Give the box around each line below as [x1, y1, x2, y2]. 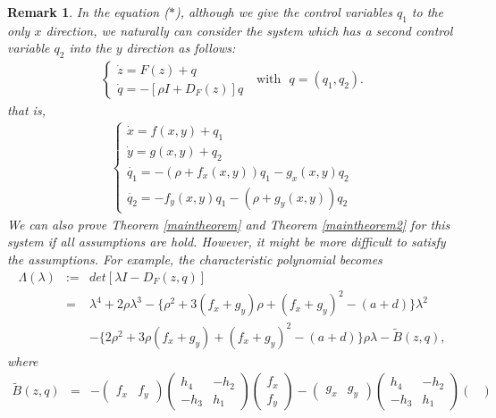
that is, [7, 101, 46, 120]
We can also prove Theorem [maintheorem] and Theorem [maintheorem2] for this [7, 214, 450, 233]
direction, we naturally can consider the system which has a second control [46, 21, 453, 39]
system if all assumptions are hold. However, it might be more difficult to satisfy [7, 232, 446, 251]
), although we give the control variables [174, 3, 392, 21]
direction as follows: [126, 38, 236, 57]
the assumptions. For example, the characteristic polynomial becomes [7, 250, 383, 269]
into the [69, 38, 112, 57]
